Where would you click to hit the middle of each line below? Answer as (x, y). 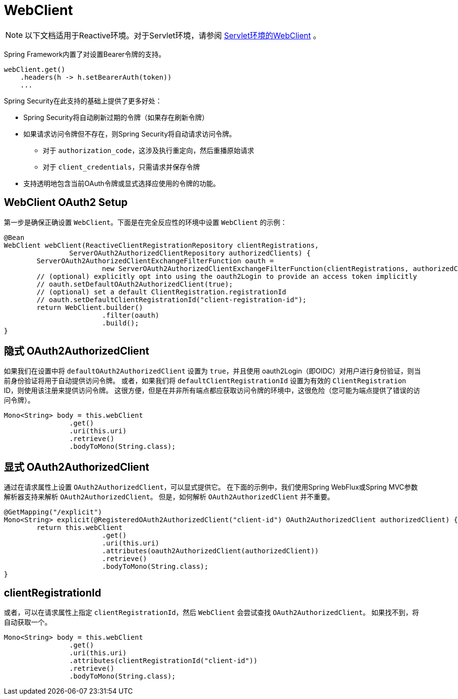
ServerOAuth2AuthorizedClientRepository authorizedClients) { (190, 253)
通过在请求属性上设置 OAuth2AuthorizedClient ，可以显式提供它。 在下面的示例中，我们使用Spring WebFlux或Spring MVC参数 (211, 487)
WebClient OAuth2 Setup (66, 203)
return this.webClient (80, 528)
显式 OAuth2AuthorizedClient (77, 467)
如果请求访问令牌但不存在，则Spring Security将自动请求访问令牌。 (130, 134)
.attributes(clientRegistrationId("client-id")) (163, 661)
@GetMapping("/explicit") (53, 512)
